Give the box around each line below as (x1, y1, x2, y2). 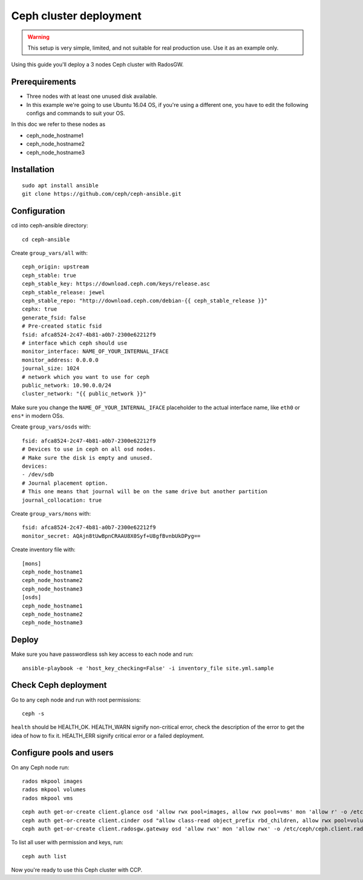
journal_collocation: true (22, 496, 102, 503)
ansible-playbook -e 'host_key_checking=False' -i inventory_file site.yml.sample (22, 665, 274, 671)
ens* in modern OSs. (11, 412, 65, 419)
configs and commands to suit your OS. (26, 109, 125, 117)
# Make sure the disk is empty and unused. (22, 454, 153, 461)
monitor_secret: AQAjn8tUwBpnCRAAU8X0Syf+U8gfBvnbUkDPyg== (22, 532, 201, 539)
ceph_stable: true (22, 272, 77, 279)
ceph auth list (22, 853, 67, 859)
